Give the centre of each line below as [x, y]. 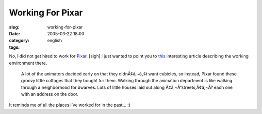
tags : [14, 47]
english [55, 41]
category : [19, 41]
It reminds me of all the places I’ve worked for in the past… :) [70, 105]
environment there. [28, 63]
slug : [14, 27]
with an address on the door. [50, 94]
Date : [15, 33]
